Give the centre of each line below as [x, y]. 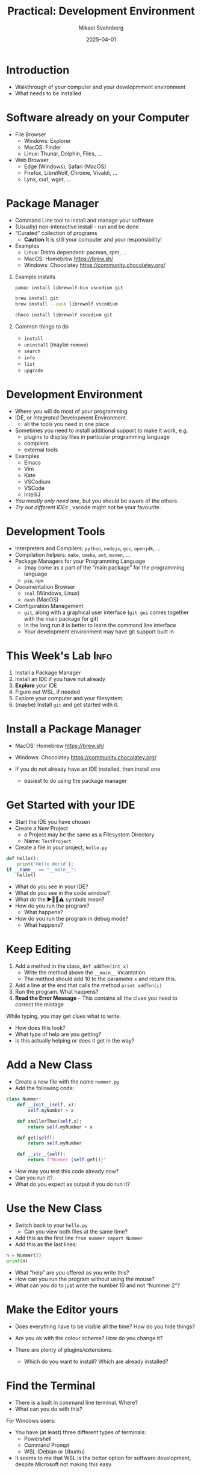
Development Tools [56, 532]
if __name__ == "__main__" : [42, 870]
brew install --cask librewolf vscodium [66, 304]
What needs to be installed [48, 93]
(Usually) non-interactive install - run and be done [77, 227]
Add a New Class [50, 1065]
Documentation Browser [45, 586]
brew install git [37, 299]
